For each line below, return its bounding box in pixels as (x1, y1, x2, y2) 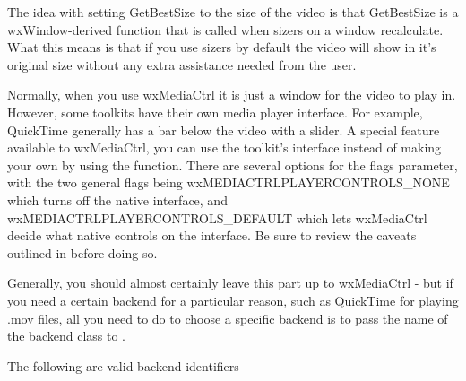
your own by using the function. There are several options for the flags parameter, (7, 155, 458, 174)
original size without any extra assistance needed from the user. (7, 55, 357, 74)
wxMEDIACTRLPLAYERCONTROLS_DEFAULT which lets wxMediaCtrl (7, 208, 427, 227)
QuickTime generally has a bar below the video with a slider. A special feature (7, 120, 440, 139)
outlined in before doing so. (7, 243, 158, 262)
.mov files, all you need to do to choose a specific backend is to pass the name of (7, 308, 448, 327)
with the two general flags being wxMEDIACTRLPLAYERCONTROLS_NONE (7, 173, 450, 192)
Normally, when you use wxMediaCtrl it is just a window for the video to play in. (7, 85, 456, 104)
